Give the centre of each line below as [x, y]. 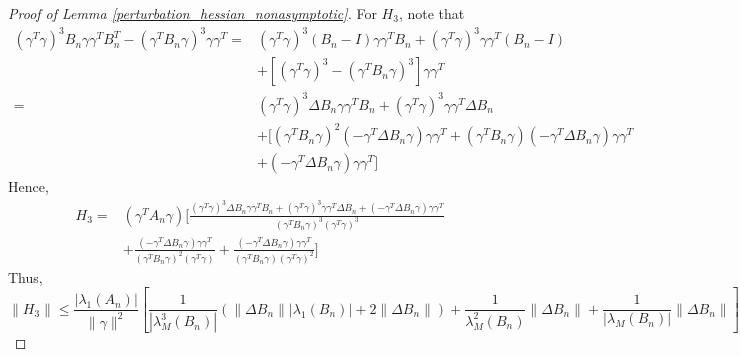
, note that [431, 13]
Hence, [28, 186]
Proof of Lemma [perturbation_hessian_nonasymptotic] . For [192, 13]
